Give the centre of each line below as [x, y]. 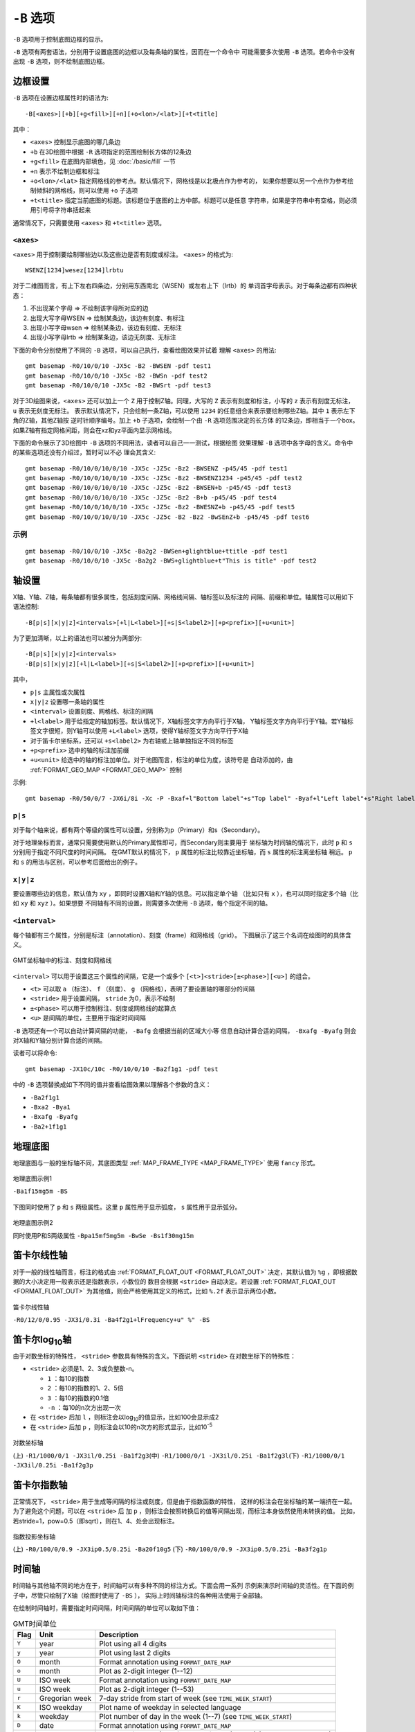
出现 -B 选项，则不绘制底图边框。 [61, 62]
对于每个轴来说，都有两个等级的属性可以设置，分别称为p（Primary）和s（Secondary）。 [138, 830]
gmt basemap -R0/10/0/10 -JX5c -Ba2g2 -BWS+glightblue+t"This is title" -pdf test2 [171, 561]
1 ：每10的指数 [68, 1378]
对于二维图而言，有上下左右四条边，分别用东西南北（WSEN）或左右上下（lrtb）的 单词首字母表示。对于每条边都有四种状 [185, 286]
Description [119, 1634]
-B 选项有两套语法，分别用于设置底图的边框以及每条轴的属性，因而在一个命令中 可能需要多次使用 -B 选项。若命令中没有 [184, 51]
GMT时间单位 [35, 1623]
